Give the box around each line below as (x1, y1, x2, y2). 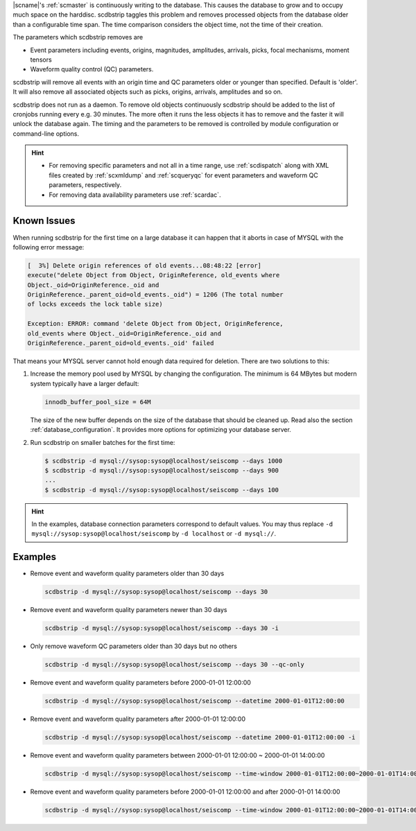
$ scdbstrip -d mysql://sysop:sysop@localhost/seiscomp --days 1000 (44, 457, 283, 464)
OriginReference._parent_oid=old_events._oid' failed (27, 340, 214, 347)
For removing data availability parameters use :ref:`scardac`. (49, 191, 221, 199)
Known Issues (12, 215, 76, 227)
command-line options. (12, 129, 80, 138)
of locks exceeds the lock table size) (27, 300, 163, 308)
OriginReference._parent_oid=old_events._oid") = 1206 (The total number (27, 291, 284, 299)
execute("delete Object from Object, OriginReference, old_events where (27, 271, 280, 279)
